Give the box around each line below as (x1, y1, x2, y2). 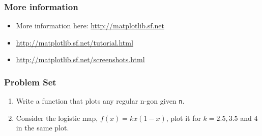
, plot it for (166, 112, 201, 123)
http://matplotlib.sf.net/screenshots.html (16, 54, 145, 65)
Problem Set (4, 75, 56, 88)
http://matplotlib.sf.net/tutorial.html (16, 37, 133, 48)
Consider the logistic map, (16, 112, 98, 123)
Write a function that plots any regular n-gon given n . (16, 96, 185, 106)
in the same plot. (16, 122, 69, 133)
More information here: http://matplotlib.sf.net (16, 20, 164, 31)
